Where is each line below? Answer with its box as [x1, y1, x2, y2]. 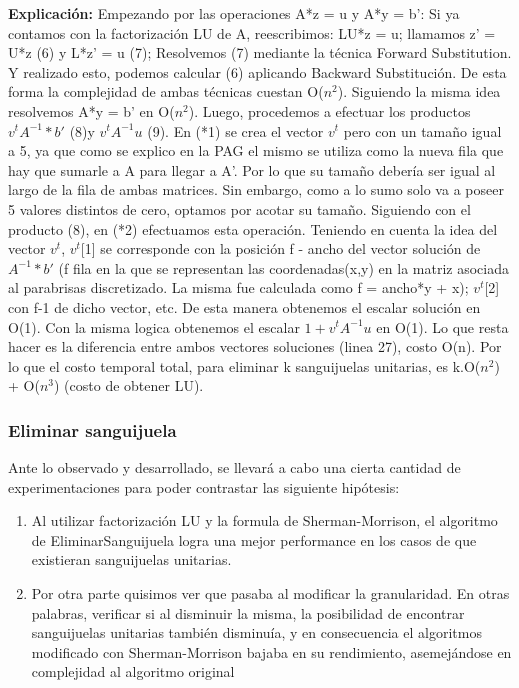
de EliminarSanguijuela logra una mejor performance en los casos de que [31, 529, 477, 550]
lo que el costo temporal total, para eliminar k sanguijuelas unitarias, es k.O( [8, 355, 481, 376]
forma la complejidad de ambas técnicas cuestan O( [8, 81, 324, 102]
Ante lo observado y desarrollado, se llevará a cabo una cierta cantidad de [8, 457, 461, 478]
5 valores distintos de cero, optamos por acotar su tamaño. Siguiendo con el [8, 198, 471, 219]
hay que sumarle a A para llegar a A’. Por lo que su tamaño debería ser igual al [8, 159, 496, 180]
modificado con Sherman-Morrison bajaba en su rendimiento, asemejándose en [31, 641, 512, 662]
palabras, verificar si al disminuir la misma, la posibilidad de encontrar [31, 602, 465, 623]
